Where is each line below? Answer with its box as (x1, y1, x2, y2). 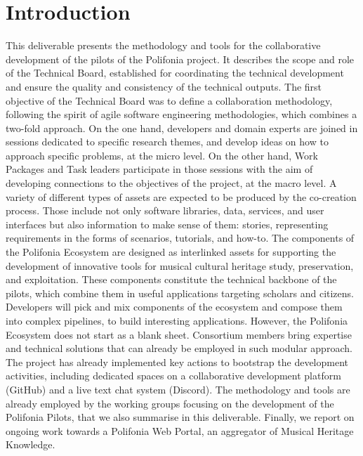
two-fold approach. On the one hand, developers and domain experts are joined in (6, 120, 358, 135)
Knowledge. (6, 437, 55, 452)
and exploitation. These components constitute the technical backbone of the (6, 272, 337, 287)
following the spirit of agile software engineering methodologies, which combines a (6, 107, 357, 122)
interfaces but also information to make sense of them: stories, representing (6, 216, 329, 231)
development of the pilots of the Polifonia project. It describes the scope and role (6, 51, 355, 66)
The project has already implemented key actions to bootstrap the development (6, 354, 348, 369)
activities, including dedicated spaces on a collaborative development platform (6, 368, 341, 383)
